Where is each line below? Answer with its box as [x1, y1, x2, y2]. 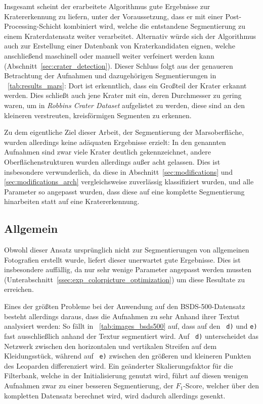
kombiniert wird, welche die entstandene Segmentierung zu [63, 21, 245, 31]
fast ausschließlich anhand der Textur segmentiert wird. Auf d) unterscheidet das [4, 330, 259, 341]
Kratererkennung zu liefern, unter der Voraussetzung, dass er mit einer [4, 11, 223, 21]
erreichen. [4, 284, 34, 294]
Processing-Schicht [4, 21, 62, 31]
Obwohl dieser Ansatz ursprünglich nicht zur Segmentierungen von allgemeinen [4, 244, 249, 255]
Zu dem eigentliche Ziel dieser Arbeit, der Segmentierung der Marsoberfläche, [4, 127, 244, 137]
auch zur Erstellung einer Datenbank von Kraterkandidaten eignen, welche [4, 40, 235, 51]
